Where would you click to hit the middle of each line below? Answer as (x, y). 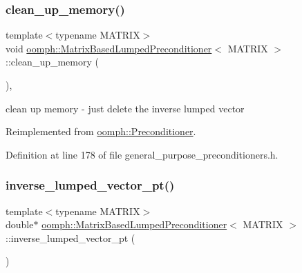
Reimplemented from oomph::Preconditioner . (101, 131)
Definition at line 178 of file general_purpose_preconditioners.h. (142, 154)
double (20, 224)
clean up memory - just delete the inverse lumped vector (125, 108)
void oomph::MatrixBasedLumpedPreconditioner (109, 48)
